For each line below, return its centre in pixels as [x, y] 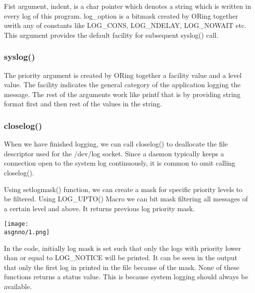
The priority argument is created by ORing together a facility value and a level [123, 75]
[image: [16, 224]
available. [18, 286]
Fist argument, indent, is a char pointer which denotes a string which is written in [127, 6]
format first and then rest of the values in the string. [83, 104]
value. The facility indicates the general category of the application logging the [122, 85]
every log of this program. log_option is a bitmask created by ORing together [121, 15]
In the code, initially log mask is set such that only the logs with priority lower [123, 248]
